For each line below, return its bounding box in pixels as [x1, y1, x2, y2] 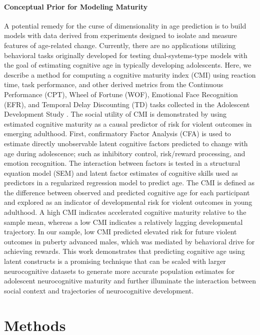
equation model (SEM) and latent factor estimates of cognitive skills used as [4, 167, 238, 178]
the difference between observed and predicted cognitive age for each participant [4, 187, 250, 197]
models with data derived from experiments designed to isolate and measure [4, 30, 237, 41]
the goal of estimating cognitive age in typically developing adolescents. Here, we [4, 60, 251, 70]
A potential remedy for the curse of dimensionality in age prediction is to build [4, 20, 246, 31]
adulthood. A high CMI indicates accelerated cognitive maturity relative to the [4, 207, 246, 217]
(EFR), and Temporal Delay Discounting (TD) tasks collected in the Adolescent [4, 99, 250, 109]
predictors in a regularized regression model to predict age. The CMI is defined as [4, 177, 255, 188]
